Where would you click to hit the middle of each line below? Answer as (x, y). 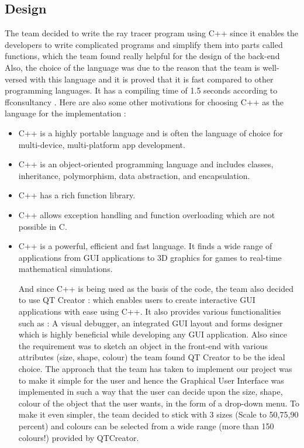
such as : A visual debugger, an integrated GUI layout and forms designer (151, 323)
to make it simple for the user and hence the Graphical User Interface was (151, 380)
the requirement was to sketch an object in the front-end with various (143, 345)
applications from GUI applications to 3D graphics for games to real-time (150, 257)
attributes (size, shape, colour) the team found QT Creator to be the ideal (152, 357)
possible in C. (43, 226)
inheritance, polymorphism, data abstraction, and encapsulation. (134, 175)
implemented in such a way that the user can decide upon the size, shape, (151, 392)
